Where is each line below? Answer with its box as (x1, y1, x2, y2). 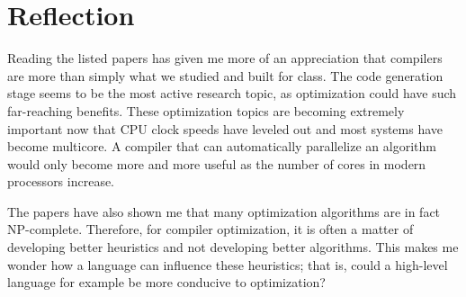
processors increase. (7, 172, 115, 191)
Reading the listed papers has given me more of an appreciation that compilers (7, 49, 443, 67)
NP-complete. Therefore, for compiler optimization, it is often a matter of (7, 220, 414, 238)
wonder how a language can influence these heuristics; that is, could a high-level (7, 255, 448, 274)
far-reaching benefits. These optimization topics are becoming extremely (7, 101, 405, 120)
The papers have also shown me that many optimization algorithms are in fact (7, 202, 441, 220)
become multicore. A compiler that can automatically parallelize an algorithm (7, 137, 436, 156)
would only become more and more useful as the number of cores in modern (7, 154, 426, 173)
